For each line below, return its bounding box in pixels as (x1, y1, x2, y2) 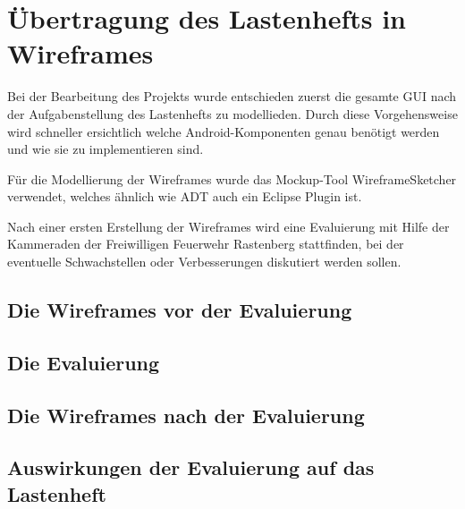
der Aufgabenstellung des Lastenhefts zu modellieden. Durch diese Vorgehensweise (7, 104, 458, 123)
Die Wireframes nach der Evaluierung (7, 401, 365, 428)
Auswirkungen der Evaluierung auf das (7, 454, 375, 481)
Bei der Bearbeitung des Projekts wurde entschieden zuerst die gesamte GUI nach (7, 87, 457, 106)
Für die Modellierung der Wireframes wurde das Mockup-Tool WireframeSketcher (7, 169, 457, 188)
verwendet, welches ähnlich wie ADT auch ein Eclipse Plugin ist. (7, 187, 362, 206)
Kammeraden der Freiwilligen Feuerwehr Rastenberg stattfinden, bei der (7, 234, 404, 253)
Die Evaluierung (7, 348, 160, 376)
